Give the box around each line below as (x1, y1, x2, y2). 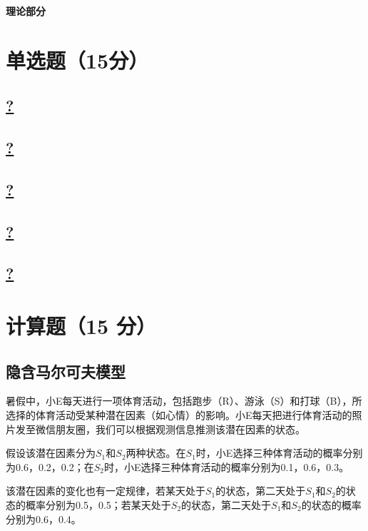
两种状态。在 (126, 445, 186, 460)
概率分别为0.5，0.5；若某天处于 (25, 497, 171, 512)
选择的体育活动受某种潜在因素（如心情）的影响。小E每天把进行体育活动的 (6, 408, 352, 423)
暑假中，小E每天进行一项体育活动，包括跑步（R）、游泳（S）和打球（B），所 (6, 393, 362, 408)
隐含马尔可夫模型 (6, 360, 126, 382)
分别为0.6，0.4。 (6, 511, 81, 526)
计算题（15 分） (6, 311, 156, 340)
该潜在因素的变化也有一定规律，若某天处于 (6, 483, 205, 498)
